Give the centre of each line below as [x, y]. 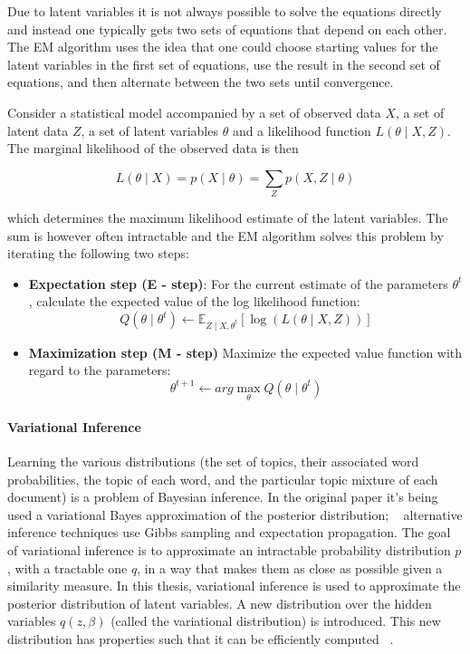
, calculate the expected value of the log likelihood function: [194, 301]
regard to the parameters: [100, 370]
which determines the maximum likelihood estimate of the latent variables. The [228, 218]
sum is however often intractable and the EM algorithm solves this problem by [225, 235]
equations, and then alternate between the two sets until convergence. [201, 82]
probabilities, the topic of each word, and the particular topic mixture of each [223, 479]
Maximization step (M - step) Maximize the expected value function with [245, 352]
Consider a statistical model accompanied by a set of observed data [194, 112]
